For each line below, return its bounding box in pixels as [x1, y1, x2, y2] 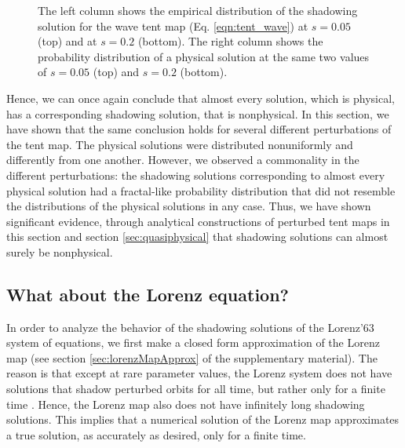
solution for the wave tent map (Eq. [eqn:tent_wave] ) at [38, 17, 308, 34]
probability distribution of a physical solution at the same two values [38, 48, 370, 64]
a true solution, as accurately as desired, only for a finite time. [6, 426, 306, 443]
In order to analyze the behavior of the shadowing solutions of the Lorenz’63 [6, 319, 374, 335]
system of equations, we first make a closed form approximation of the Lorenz [6, 334, 380, 351]
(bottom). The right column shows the [137, 33, 323, 49]
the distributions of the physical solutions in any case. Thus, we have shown [6, 198, 371, 214]
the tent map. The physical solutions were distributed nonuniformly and [6, 136, 353, 152]
